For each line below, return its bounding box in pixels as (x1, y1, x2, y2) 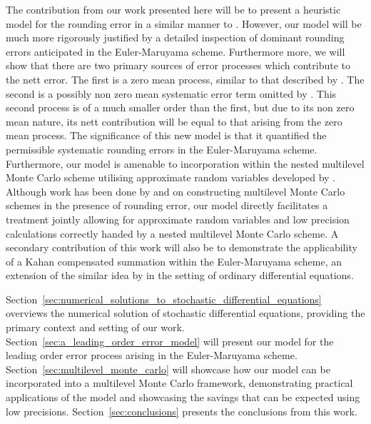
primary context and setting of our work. (6, 320, 185, 335)
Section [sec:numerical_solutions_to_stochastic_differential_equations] (6, 291, 322, 306)
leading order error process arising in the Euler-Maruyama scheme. (6, 348, 298, 363)
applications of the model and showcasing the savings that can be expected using (6, 390, 360, 405)
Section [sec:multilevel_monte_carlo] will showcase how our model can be (6, 361, 330, 376)
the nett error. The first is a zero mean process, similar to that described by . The (6, 71, 365, 86)
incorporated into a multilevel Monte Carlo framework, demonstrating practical (6, 375, 353, 390)
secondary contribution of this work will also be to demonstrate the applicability (6, 240, 357, 255)
